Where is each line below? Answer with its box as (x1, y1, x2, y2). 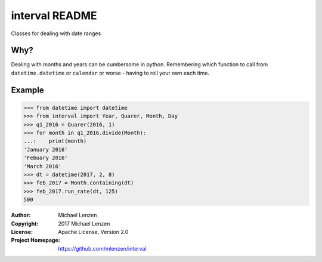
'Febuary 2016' (23, 155, 68, 161)
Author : (11, 212, 31, 219)
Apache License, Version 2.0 (58, 228, 129, 235)
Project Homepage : (11, 236, 60, 244)
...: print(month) (23, 138, 87, 144)
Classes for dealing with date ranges (11, 30, 101, 37)
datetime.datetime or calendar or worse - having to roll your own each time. (11, 69, 210, 76)
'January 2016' (23, 146, 68, 153)
